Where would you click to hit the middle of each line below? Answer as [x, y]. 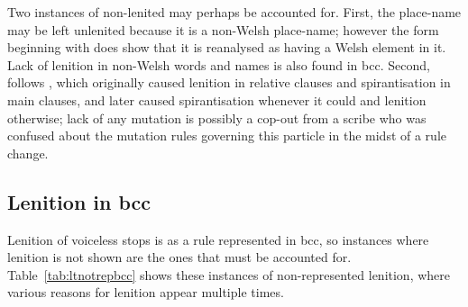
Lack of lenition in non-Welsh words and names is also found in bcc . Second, [219, 64]
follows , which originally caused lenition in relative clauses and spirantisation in [229, 82]
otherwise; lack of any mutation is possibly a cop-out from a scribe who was [217, 117]
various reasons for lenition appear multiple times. [146, 292]
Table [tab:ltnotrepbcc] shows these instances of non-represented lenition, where [229, 274]
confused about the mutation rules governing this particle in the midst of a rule [227, 135]
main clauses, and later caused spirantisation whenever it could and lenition [217, 99]
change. [28, 153]
